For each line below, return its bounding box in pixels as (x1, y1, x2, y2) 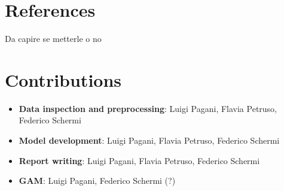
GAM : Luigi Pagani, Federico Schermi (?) (19, 174, 176, 187)
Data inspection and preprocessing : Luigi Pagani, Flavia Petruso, (19, 102, 277, 114)
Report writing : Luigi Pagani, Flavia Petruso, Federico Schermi (19, 154, 260, 166)
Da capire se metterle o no (5, 32, 102, 45)
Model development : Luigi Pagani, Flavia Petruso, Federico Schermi (19, 134, 280, 147)
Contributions (5, 67, 122, 92)
